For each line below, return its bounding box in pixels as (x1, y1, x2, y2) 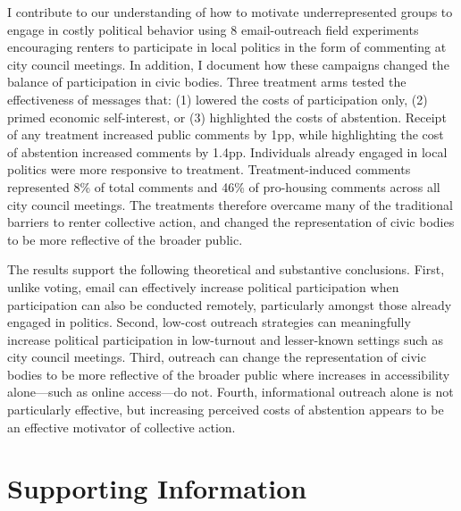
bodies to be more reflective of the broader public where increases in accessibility (7, 364, 450, 383)
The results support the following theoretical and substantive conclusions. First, (7, 260, 445, 279)
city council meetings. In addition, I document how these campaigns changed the (7, 54, 449, 73)
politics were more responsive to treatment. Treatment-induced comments (7, 160, 411, 179)
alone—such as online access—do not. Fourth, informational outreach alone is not (7, 382, 454, 401)
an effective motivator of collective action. (7, 417, 236, 436)
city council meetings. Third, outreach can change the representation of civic (7, 348, 426, 366)
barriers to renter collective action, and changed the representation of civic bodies (7, 213, 455, 231)
